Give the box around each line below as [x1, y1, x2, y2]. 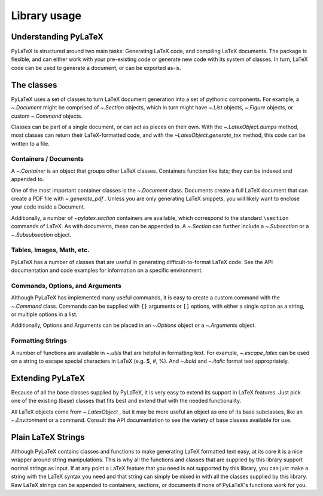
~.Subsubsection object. [11, 231, 72, 238]
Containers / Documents [11, 155, 84, 163]
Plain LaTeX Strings [11, 432, 85, 442]
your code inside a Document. [11, 203, 86, 210]
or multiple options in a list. [11, 311, 78, 318]
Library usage [11, 9, 82, 22]
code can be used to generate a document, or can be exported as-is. [11, 64, 182, 71]
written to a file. [11, 140, 50, 147]
